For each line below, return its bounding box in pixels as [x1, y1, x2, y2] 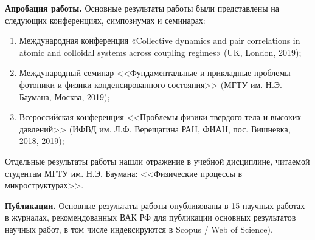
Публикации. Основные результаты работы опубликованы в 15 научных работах [5, 199, 305, 211]
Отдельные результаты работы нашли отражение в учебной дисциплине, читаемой [5, 154, 310, 167]
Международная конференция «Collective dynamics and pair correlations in [19, 34, 300, 47]
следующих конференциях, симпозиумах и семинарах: [5, 13, 206, 26]
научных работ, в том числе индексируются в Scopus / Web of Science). [5, 222, 273, 235]
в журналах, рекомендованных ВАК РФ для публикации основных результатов [5, 211, 296, 224]
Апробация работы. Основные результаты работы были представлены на [5, 2, 280, 14]
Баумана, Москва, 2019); [19, 90, 110, 103]
